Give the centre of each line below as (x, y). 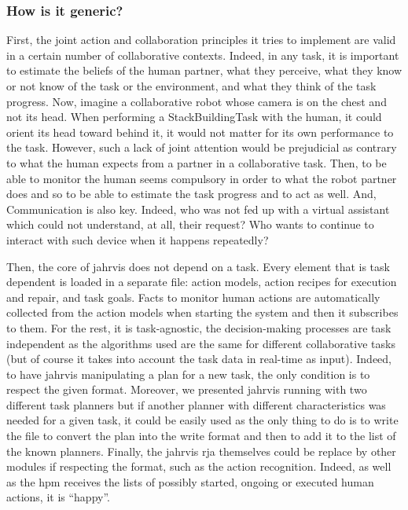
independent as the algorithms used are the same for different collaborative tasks (201, 343)
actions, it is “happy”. (58, 497)
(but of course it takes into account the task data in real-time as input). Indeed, (199, 359)
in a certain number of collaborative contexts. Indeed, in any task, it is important (203, 55)
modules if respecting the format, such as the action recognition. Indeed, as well (199, 466)
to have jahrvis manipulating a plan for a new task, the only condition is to (188, 374)
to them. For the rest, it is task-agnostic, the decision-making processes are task (199, 327)
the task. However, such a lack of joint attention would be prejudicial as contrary (202, 147)
